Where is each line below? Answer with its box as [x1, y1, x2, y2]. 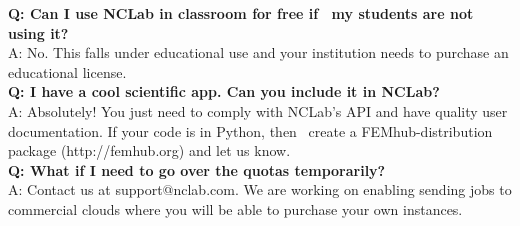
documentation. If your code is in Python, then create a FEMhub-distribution [8, 120, 493, 141]
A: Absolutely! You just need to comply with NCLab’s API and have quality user [8, 100, 508, 121]
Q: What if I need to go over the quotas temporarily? [8, 159, 386, 180]
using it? [8, 22, 69, 43]
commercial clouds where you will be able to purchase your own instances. [8, 198, 463, 219]
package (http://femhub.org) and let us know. [8, 140, 291, 161]
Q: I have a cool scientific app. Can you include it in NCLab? [8, 81, 440, 102]
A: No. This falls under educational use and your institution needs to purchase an [8, 42, 509, 63]
